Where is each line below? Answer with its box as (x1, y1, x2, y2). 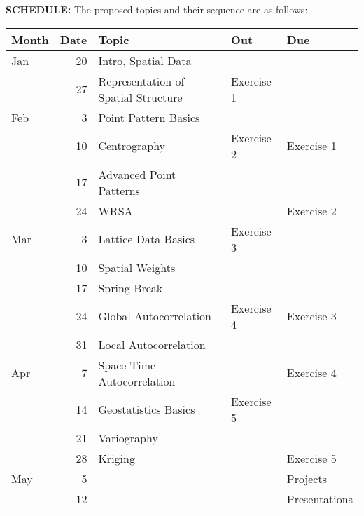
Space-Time (98, 356, 156, 373)
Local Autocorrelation (98, 336, 206, 353)
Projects (286, 470, 327, 487)
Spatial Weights (98, 259, 176, 276)
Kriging (98, 449, 135, 466)
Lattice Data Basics (98, 231, 195, 247)
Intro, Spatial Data (98, 52, 192, 69)
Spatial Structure (98, 88, 183, 105)
